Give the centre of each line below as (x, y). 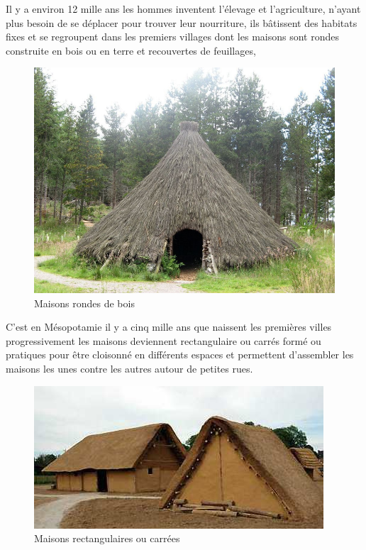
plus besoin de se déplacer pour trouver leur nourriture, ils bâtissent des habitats (182, 22)
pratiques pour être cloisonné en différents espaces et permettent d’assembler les (180, 354)
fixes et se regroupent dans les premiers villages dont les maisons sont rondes (172, 37)
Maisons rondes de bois (84, 303)
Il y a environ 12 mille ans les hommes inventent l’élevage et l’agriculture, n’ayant (183, 9)
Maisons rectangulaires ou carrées (107, 538)
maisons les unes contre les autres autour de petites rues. (129, 369)
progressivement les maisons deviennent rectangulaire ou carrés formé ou (163, 340)
